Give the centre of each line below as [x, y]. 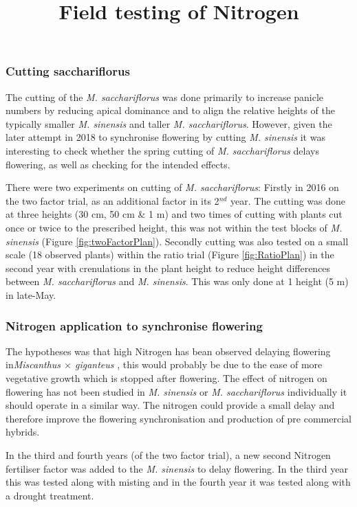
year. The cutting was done [288, 200]
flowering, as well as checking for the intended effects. [118, 164]
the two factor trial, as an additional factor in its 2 [112, 200]
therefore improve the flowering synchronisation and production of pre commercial [178, 418]
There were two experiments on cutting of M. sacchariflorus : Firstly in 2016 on [172, 187]
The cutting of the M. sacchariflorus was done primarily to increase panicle [165, 97]
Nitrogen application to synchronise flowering [134, 325]
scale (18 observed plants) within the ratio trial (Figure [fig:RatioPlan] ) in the [170, 255]
